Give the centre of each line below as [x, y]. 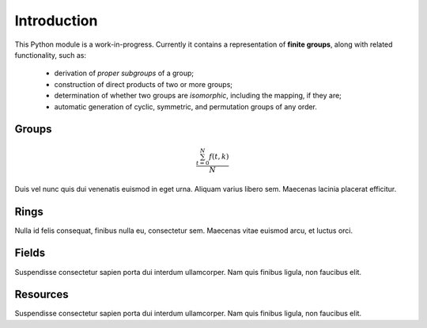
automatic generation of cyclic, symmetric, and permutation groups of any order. [186, 106]
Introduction [56, 21]
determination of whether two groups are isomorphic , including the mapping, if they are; [198, 96]
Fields [30, 253]
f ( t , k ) [219, 156]
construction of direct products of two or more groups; [144, 84]
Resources [42, 294]
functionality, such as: [51, 55]
